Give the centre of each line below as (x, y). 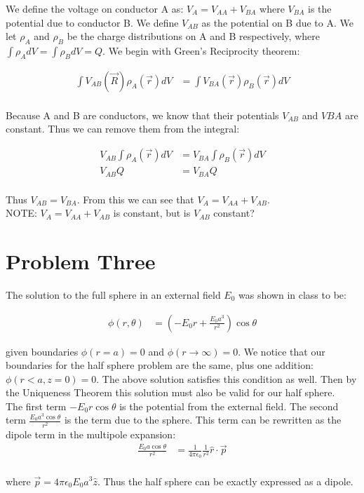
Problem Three (81, 261)
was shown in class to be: (292, 294)
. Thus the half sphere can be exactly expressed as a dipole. (225, 481)
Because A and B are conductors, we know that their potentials (142, 115)
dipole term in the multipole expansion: (91, 434)
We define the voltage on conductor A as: (95, 8)
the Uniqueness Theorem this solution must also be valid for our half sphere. (170, 392)
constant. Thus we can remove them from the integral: (123, 129)
